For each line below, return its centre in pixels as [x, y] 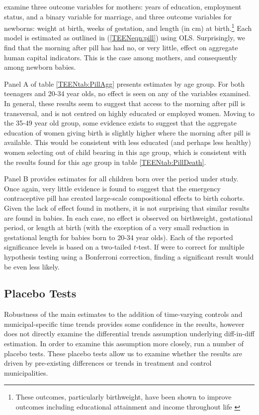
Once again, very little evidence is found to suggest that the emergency [112, 188]
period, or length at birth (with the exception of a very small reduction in [117, 227]
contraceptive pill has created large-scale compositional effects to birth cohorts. [124, 198]
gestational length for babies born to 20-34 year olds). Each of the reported [119, 237]
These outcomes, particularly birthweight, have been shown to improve [124, 397]
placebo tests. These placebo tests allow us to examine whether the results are [123, 353]
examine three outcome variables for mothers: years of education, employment [123, 6]
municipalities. [26, 372]
